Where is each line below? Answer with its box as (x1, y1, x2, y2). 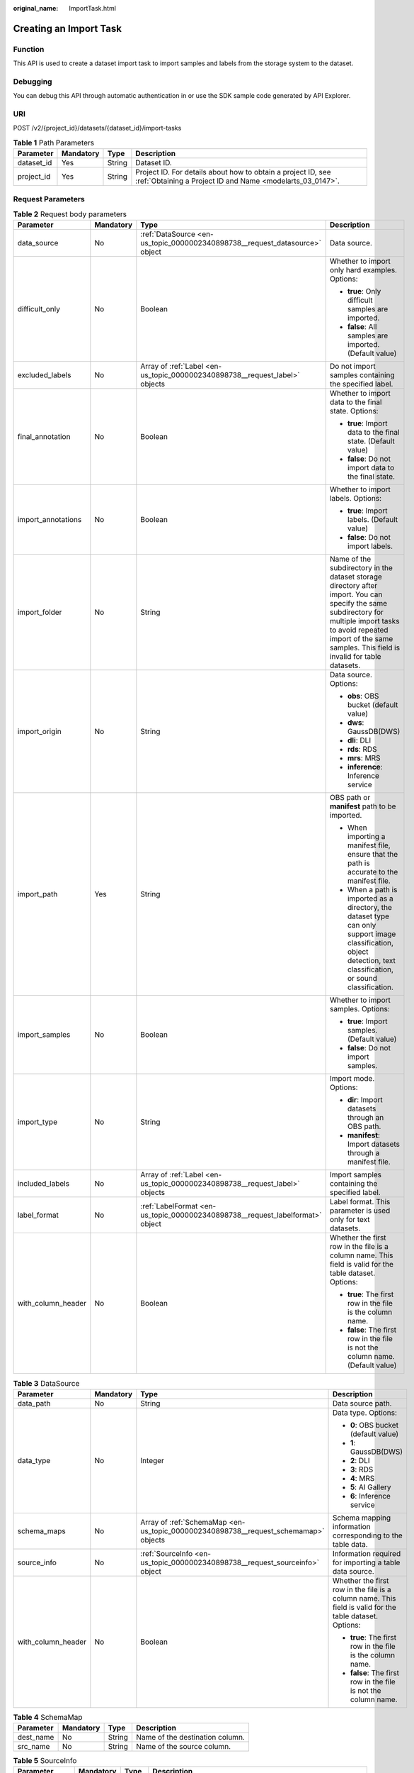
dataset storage (329, 572, 382, 582)
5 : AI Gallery (350, 1482, 392, 1492)
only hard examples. (329, 265, 398, 275)
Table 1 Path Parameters (13, 138, 95, 148)
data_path (17, 1398, 51, 1408)
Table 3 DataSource (13, 1378, 80, 1388)
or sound (347, 974, 378, 984)
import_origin (17, 727, 62, 737)
